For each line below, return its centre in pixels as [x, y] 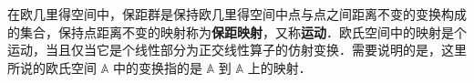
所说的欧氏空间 [52, 67]
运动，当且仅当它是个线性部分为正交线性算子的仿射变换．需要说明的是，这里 [237, 50]
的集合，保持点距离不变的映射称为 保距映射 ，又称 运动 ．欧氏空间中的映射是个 [237, 31]
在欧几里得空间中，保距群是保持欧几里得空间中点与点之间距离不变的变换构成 [237, 14]
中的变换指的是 [157, 67]
